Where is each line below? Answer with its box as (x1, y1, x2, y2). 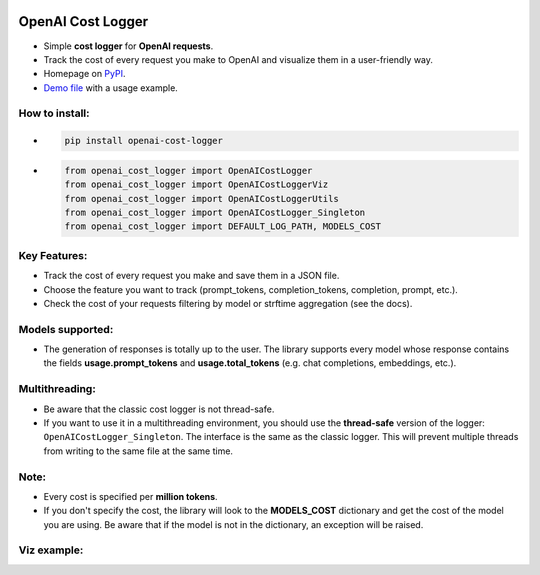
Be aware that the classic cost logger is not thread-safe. (43, 403, 275, 415)
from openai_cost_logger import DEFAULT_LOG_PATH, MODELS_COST (64, 221, 382, 232)
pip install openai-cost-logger (64, 135, 224, 147)
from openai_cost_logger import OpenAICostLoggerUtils (64, 193, 339, 204)
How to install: (18, 106, 90, 120)
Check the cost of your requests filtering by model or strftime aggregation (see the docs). (43, 297, 413, 309)
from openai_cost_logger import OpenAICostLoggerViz (64, 179, 329, 190)
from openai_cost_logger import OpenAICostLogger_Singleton (64, 206, 366, 218)
